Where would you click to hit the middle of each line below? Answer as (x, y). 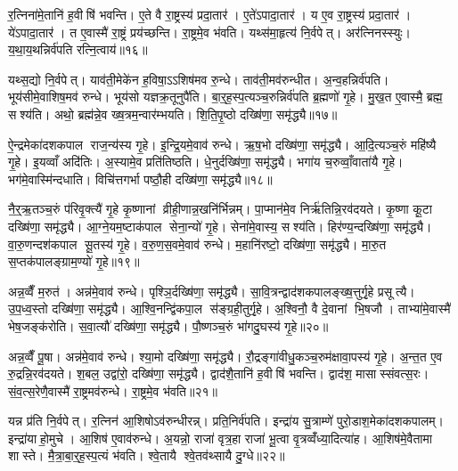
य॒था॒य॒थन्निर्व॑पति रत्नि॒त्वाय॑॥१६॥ (78, 49)
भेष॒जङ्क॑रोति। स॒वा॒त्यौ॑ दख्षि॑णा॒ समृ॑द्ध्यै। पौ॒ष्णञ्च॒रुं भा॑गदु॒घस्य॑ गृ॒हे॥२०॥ (168, 325)
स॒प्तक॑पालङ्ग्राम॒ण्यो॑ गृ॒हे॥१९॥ (74, 261)
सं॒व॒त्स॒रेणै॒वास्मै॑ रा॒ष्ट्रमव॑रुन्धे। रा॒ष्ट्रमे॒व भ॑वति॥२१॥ (113, 390)
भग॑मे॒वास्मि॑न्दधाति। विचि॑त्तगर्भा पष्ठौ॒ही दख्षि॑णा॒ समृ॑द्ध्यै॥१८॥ (140, 179)
